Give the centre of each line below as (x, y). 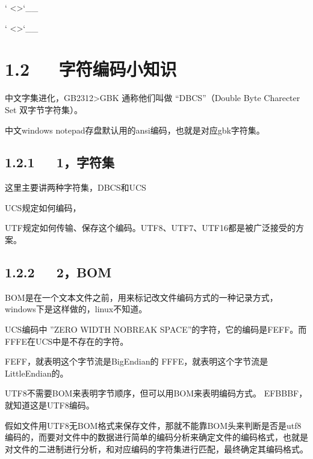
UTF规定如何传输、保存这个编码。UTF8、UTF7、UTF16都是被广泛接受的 (150, 228)
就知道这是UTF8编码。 (50, 405)
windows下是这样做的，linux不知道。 (76, 309)
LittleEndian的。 (37, 373)
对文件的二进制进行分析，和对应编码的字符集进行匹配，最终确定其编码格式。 (156, 448)
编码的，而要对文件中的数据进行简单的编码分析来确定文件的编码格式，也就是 (156, 437)
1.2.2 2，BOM (58, 272)
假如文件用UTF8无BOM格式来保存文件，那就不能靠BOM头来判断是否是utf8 (153, 425)
